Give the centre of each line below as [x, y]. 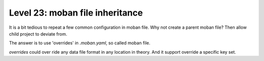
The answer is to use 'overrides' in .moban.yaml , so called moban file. [80, 43]
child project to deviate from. [38, 34]
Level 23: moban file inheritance [76, 13]
